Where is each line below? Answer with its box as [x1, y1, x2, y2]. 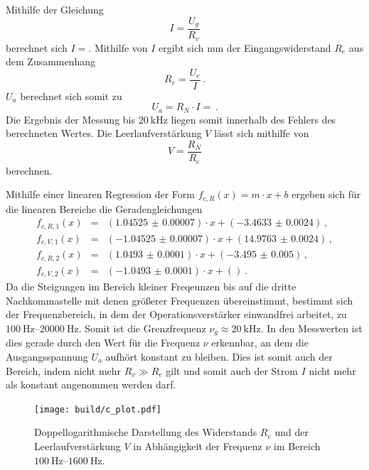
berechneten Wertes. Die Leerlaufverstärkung [6, 126, 202, 141]
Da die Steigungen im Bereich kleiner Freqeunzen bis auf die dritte [6, 279, 296, 294]
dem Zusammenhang [6, 54, 96, 69]
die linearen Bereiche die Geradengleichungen [6, 201, 203, 216]
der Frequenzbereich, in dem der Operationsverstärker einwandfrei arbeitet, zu [6, 307, 347, 322]
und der [274, 425, 309, 439]
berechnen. [6, 163, 53, 177]
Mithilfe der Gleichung [6, 2, 104, 16]
